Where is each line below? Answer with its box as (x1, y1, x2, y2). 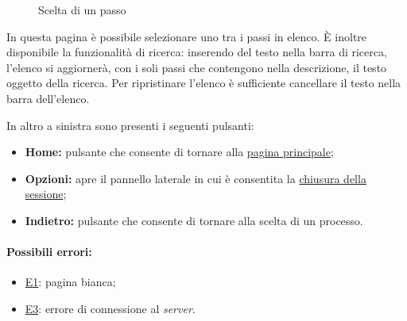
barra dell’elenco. (6, 90, 90, 106)
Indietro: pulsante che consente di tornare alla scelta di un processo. (25, 212, 363, 228)
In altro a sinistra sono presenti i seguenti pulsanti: (6, 117, 254, 133)
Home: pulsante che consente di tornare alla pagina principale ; (25, 143, 334, 160)
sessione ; (25, 185, 67, 202)
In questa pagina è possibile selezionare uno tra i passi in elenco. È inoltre (6, 28, 367, 44)
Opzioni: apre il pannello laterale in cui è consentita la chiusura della (25, 170, 366, 186)
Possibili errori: (6, 243, 92, 260)
